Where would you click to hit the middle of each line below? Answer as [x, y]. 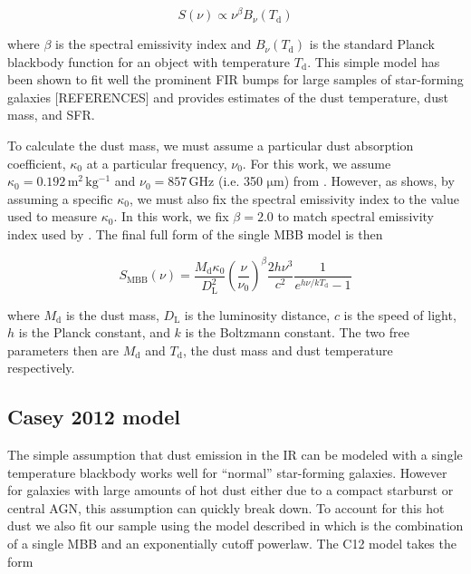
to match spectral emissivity [356, 216]
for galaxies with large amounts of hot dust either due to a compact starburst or [231, 490]
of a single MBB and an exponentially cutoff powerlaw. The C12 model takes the [232, 544]
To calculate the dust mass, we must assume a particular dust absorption [211, 146]
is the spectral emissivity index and [154, 44]
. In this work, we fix [171, 216]
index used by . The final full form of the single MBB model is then [195, 234]
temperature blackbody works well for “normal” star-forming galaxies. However [227, 472]
